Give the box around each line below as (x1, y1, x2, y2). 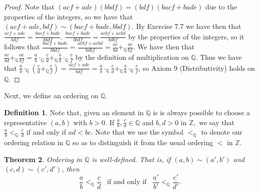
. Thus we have (195, 52, 242, 62)
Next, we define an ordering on (4, 90, 98, 101)
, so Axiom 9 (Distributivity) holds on (138, 62, 255, 73)
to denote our (201, 127, 242, 137)
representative (4, 117, 47, 127)
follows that (4, 41, 40, 52)
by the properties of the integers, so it (128, 31, 244, 41)
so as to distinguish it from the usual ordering (72, 137, 213, 148)
